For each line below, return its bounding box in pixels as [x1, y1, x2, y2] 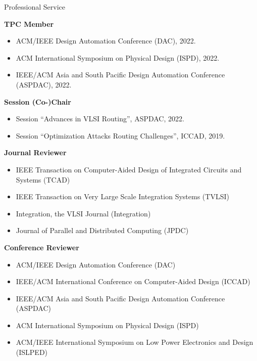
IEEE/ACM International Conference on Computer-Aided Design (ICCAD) [16, 276, 250, 287]
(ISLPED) [16, 347, 48, 357]
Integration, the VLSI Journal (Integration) [16, 208, 151, 218]
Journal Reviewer [4, 147, 67, 158]
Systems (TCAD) [16, 174, 70, 185]
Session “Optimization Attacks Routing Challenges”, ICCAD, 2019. [16, 130, 225, 141]
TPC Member [4, 18, 54, 29]
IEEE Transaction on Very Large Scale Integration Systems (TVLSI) [16, 191, 229, 202]
